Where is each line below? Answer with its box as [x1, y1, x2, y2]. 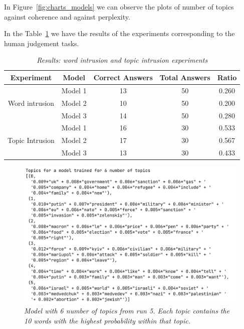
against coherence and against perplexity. [4, 11, 130, 22]
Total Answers [159, 72, 210, 82]
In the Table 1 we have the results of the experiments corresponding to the [4, 28, 235, 39]
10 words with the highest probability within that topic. [24, 315, 191, 325]
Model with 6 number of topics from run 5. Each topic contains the [24, 305, 230, 316]
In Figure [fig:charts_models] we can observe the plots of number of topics [4, 2, 234, 12]
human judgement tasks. [4, 38, 79, 48]
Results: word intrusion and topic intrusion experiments [37, 55, 208, 65]
